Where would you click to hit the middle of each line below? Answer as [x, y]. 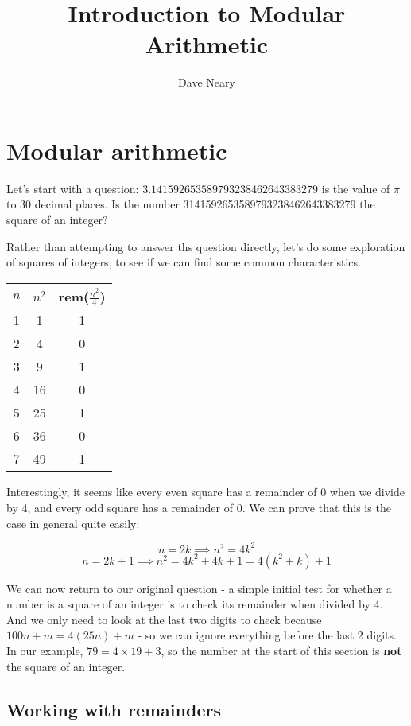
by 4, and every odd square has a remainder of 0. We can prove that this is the [199, 507]
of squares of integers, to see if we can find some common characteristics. [184, 262]
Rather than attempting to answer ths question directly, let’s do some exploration [206, 246]
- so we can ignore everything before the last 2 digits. [267, 635]
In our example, [45, 650]
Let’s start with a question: [73, 188]
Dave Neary [207, 82]
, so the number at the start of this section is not [281, 650]
